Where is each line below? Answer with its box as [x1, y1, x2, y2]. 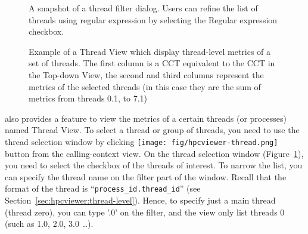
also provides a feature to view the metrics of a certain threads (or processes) [5, 112, 287, 124]
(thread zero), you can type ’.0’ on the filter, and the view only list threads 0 [5, 205, 285, 218]
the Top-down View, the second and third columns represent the [29, 68, 264, 81]
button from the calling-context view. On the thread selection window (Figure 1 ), [5, 147, 304, 159]
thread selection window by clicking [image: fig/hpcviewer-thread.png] [5, 135, 278, 147]
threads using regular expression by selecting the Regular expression [29, 13, 278, 26]
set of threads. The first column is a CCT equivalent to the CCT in [29, 57, 275, 69]
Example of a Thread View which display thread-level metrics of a [29, 45, 271, 57]
